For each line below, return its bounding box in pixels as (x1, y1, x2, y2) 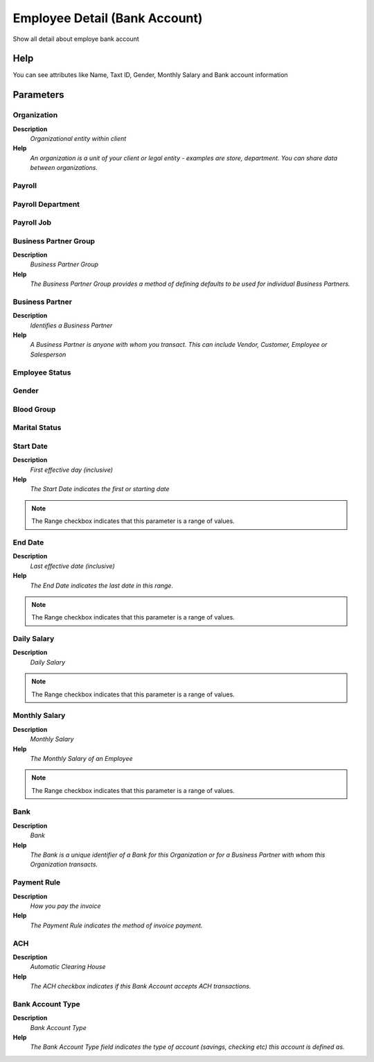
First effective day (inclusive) (30, 465, 114, 474)
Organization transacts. (30, 860, 98, 868)
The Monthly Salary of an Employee (30, 754, 133, 762)
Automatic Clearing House (30, 963, 107, 971)
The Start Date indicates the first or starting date (30, 485, 170, 493)
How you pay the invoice (30, 902, 101, 910)
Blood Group (12, 404, 56, 414)
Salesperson (30, 350, 66, 359)
